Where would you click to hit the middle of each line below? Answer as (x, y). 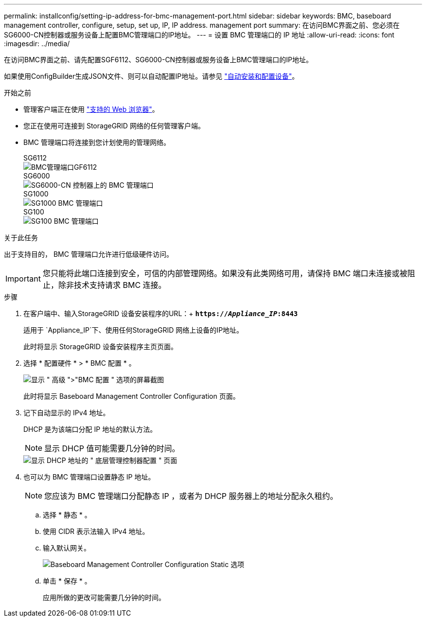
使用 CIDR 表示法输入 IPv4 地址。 (96, 531)
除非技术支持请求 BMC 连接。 (112, 285)
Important (23, 279)
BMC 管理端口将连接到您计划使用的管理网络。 (97, 142)
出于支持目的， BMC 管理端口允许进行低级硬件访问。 (89, 254)
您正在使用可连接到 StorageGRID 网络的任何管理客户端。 (114, 126)
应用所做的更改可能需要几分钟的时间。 (104, 597)
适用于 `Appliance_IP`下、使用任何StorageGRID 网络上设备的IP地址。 (133, 330)
